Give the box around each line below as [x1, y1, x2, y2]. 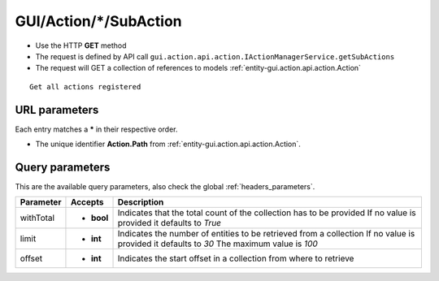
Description [117, 197, 164, 208]
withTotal [20, 212, 55, 223]
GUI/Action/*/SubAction [15, 12, 182, 30]
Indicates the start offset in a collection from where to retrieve [117, 253, 354, 264]
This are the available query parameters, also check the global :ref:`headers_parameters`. [15, 181, 315, 191]
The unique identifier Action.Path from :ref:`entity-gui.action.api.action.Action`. [35, 139, 301, 149]
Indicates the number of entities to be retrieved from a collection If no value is [117, 228, 415, 240]
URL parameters [15, 102, 99, 117]
